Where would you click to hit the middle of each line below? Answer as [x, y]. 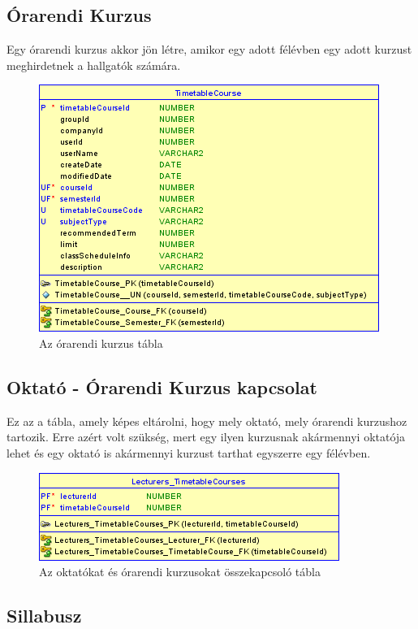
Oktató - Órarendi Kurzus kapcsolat [162, 386]
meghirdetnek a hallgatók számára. [94, 65]
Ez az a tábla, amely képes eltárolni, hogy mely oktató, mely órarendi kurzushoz [207, 421]
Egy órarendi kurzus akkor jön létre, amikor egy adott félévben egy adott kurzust [209, 49]
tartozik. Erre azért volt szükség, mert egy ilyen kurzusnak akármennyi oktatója [206, 437]
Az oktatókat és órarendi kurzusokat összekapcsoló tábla [180, 572]
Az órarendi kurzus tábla [101, 343]
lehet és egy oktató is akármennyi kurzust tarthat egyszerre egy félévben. [189, 452]
